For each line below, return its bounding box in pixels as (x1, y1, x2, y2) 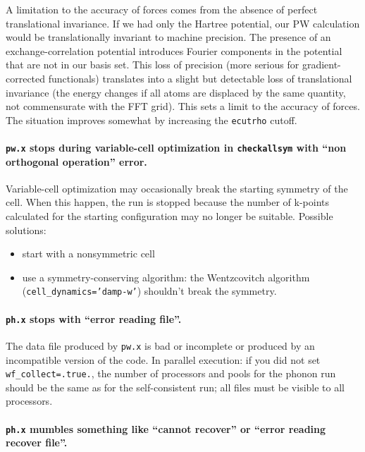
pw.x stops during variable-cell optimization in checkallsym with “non (6, 140, 347, 154)
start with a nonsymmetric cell (22, 246, 155, 261)
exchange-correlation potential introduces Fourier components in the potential (6, 43, 342, 58)
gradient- (302, 57, 341, 72)
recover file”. (6, 435, 68, 450)
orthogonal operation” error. (6, 154, 147, 169)
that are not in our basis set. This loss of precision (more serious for (6, 57, 299, 72)
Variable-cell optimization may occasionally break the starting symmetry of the (6, 181, 348, 195)
